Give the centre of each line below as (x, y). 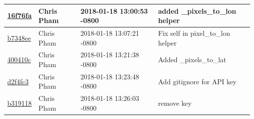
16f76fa (20, 15)
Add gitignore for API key (197, 81)
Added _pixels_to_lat (192, 59)
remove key (175, 103)
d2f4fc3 (18, 81)
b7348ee (19, 37)
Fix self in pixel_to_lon (194, 33)
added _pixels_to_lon (197, 11)
